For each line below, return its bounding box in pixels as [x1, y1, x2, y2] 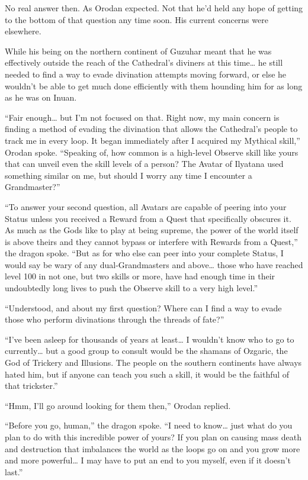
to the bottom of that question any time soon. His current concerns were [5, 13, 268, 25]
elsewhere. [5, 25, 41, 37]
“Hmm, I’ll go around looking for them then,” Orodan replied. [5, 399, 231, 411]
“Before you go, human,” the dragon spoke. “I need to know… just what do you [5, 419, 293, 431]
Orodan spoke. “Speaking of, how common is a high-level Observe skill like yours [5, 146, 299, 158]
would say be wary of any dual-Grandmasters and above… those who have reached [5, 258, 303, 270]
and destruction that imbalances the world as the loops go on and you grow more [5, 442, 300, 455]
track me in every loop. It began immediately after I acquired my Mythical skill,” [5, 134, 300, 146]
